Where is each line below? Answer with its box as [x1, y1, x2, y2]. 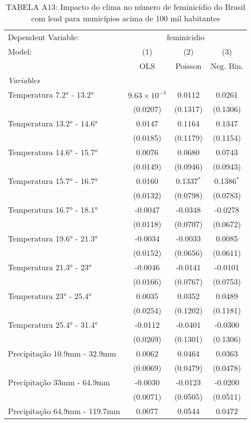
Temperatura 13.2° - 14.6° [8, 118, 98, 129]
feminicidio [167, 31, 205, 43]
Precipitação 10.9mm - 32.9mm [8, 348, 117, 359]
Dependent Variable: [8, 31, 79, 43]
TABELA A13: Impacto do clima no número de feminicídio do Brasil [6, 1, 246, 12]
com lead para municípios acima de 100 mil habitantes [31, 12, 220, 24]
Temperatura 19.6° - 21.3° [8, 233, 98, 244]
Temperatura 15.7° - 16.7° [8, 175, 98, 186]
